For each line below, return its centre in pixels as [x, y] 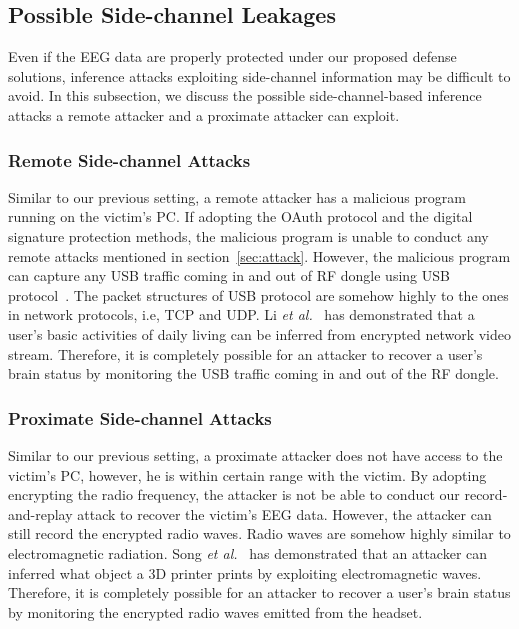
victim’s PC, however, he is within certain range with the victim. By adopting [247, 474]
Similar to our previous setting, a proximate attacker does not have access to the [255, 454]
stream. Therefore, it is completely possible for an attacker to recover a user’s [245, 353]
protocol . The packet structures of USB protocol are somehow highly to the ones [258, 294]
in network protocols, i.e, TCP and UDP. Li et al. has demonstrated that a [241, 314]
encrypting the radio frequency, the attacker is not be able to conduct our [234, 494]
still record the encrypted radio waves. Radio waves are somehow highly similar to [259, 533]
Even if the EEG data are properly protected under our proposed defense [232, 56]
